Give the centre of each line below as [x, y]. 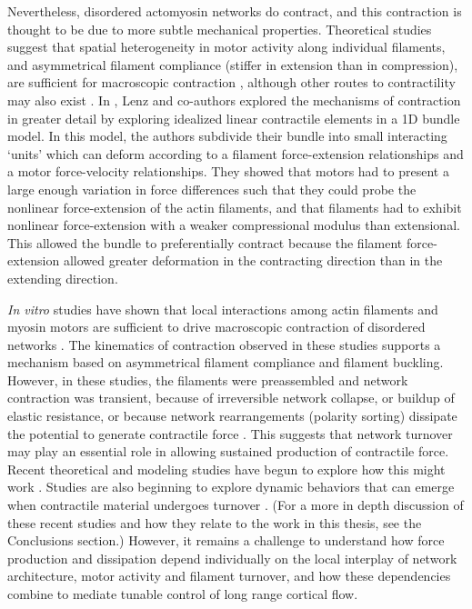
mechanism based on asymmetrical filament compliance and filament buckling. [226, 362]
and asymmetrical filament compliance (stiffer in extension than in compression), [233, 64]
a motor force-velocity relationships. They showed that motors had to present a [228, 171]
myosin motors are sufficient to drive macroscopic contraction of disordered [216, 327]
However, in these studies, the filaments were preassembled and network [208, 379]
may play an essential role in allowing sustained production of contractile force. [228, 451]
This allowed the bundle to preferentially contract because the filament [205, 242]
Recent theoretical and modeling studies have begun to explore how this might [226, 469]
